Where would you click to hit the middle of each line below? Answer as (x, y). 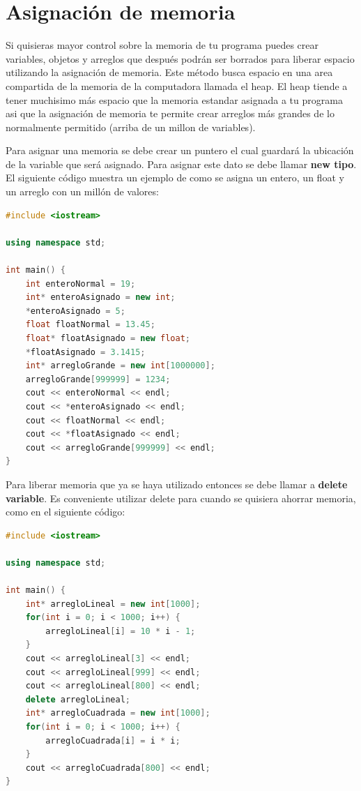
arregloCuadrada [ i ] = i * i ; (113, 740)
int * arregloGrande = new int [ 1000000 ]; (120, 366)
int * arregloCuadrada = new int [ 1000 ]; (118, 713)
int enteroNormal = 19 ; (80, 284)
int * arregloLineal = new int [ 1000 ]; (113, 604)
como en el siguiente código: (66, 512)
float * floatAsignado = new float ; (108, 338)
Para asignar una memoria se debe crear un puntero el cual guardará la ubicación (180, 150)
